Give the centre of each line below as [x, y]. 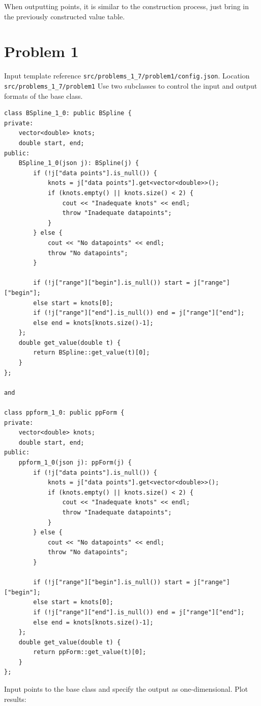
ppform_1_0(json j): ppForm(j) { [75, 463]
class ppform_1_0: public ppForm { [64, 413]
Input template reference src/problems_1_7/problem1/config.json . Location [127, 76]
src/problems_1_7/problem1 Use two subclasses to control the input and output [131, 85]
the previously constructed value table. [65, 16]
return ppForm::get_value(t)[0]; [90, 652]
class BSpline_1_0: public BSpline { [68, 113]
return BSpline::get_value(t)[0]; [92, 353]
